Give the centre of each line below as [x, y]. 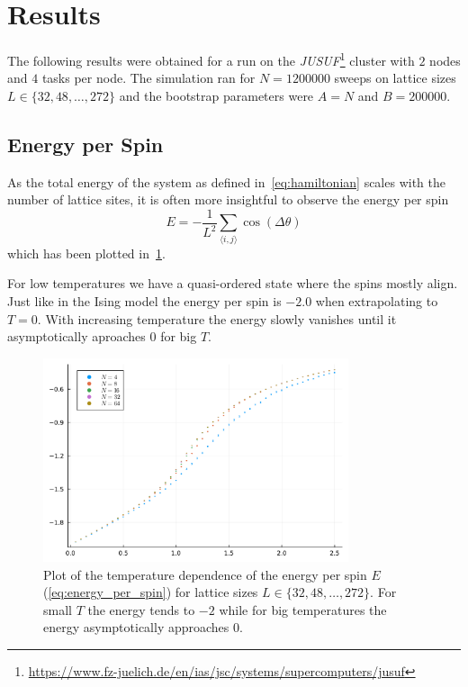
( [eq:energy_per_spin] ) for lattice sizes [151, 592]
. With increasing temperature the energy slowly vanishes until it [217, 318]
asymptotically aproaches [76, 336]
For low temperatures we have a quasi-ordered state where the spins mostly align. [233, 283]
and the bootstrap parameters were [216, 95]
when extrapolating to [377, 300]
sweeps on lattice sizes [395, 78]
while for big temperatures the [303, 609]
